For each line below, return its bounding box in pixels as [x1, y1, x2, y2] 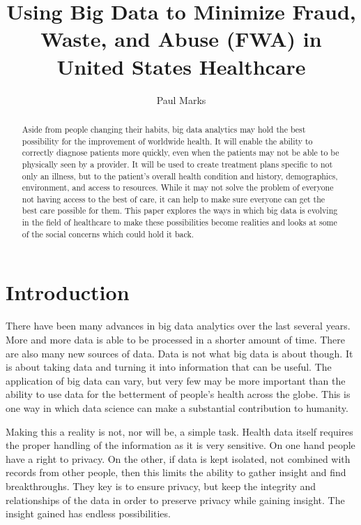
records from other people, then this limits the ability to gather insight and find [6, 465, 346, 480]
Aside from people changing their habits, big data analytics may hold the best [22, 123, 306, 135]
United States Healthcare [56, 52, 306, 80]
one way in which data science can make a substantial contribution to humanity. [6, 400, 348, 415]
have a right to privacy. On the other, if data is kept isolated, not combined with [6, 451, 351, 466]
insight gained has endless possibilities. [6, 506, 171, 521]
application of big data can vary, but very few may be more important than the [6, 373, 346, 387]
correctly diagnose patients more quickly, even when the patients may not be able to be [22, 147, 339, 158]
